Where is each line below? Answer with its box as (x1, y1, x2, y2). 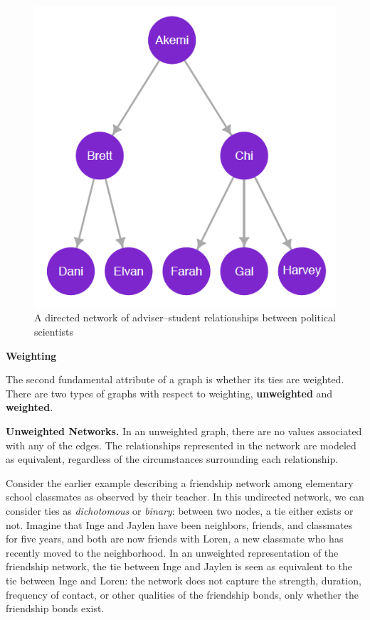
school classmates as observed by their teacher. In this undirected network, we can (6, 489, 364, 504)
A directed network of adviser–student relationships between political (34, 310, 336, 325)
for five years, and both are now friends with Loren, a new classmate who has (6, 531, 344, 546)
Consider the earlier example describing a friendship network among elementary (6, 475, 354, 490)
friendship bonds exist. (6, 601, 105, 616)
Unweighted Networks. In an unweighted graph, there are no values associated (6, 424, 362, 439)
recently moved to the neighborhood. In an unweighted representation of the (6, 545, 339, 560)
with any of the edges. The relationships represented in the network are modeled (6, 437, 356, 452)
